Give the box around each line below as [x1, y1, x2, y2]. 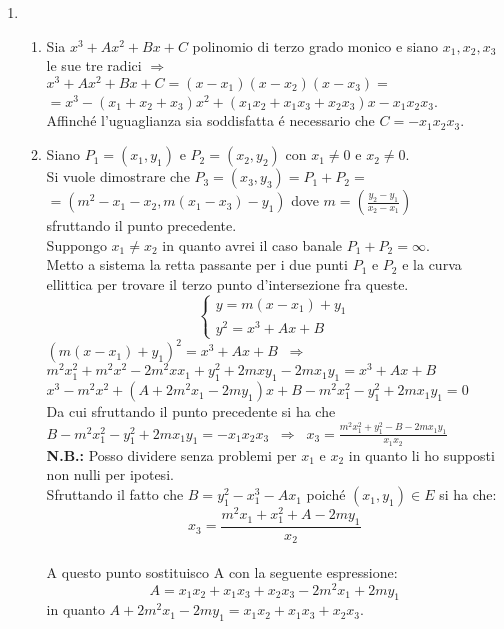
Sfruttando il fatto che [46, 484, 184, 505]
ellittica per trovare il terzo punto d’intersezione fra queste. [46, 273, 409, 294]
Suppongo [46, 234, 107, 255]
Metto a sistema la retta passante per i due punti [46, 254, 348, 275]
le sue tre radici [46, 55, 142, 76]
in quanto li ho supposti [348, 444, 495, 465]
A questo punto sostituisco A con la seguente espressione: [46, 562, 398, 583]
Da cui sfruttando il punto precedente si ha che [46, 401, 336, 422]
